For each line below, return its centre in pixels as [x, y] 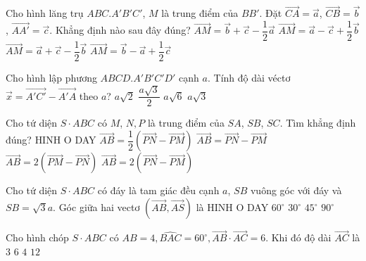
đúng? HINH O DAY [51, 140]
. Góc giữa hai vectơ [96, 207]
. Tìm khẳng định [318, 123]
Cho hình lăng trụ [45, 13]
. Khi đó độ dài [298, 237]
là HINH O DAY [232, 207]
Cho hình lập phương [51, 77]
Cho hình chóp [37, 237]
